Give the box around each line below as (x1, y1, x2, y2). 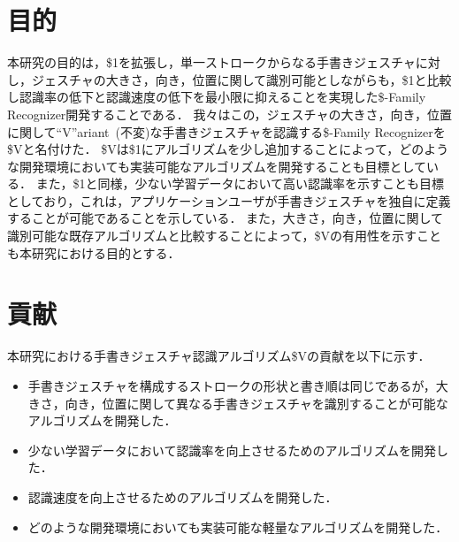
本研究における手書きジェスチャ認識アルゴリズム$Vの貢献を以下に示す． (7, 347, 431, 365)
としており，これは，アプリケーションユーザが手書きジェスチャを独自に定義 (7, 191, 451, 210)
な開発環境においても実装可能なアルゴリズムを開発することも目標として (7, 156, 427, 175)
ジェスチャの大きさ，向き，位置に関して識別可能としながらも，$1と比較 (31, 70, 452, 88)
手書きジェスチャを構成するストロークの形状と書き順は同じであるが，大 (27, 376, 448, 394)
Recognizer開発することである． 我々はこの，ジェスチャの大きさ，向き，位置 (7, 104, 453, 123)
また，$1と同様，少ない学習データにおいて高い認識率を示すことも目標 (35, 174, 444, 193)
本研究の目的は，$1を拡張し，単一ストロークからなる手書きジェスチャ (7, 53, 416, 72)
